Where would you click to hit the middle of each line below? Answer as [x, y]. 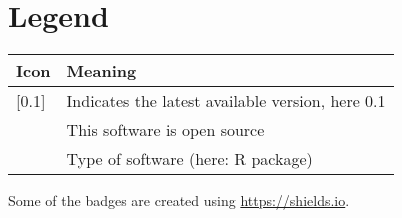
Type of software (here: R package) [189, 159]
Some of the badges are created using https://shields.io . [179, 200]
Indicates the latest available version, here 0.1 [226, 101]
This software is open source [165, 130]
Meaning [101, 71]
